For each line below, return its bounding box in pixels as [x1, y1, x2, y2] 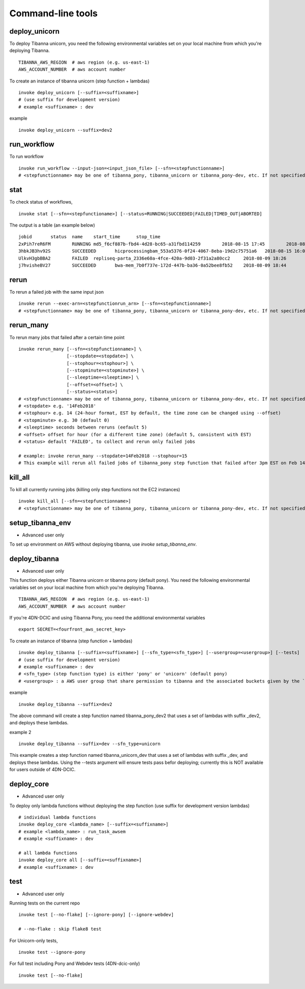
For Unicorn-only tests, [9, 937, 58, 944]
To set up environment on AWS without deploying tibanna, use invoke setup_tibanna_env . [9, 541, 197, 547]
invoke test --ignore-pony [18, 949, 86, 955]
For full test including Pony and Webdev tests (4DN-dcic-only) [9, 960, 140, 967]
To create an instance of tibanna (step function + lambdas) [9, 638, 133, 644]
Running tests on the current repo [9, 900, 80, 906]
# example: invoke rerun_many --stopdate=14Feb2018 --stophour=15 [18, 453, 188, 459]
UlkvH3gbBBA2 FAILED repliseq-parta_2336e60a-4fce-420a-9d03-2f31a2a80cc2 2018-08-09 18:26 [18, 255, 287, 261]
